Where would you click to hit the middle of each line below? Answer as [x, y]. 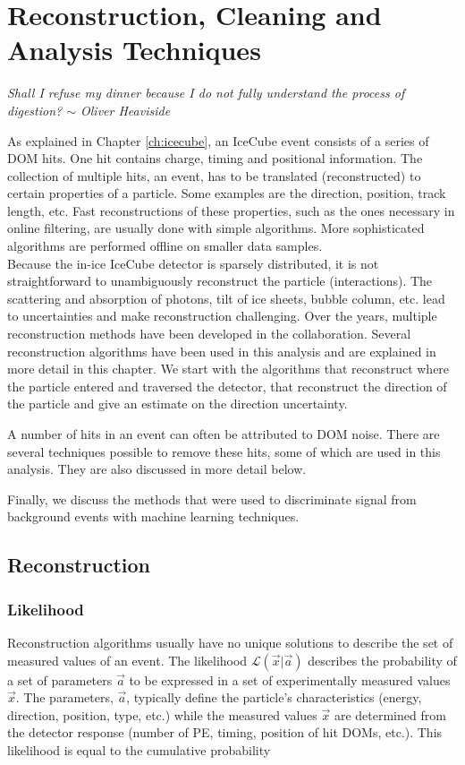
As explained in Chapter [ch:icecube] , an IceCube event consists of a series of [218, 140]
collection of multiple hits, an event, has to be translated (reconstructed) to [214, 175]
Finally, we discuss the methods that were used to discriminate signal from [212, 499]
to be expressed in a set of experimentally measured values [290, 679]
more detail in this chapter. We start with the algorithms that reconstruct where [228, 369]
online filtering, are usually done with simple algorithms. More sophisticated [216, 228]
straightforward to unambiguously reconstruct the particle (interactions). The [220, 281]
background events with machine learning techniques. [153, 516]
